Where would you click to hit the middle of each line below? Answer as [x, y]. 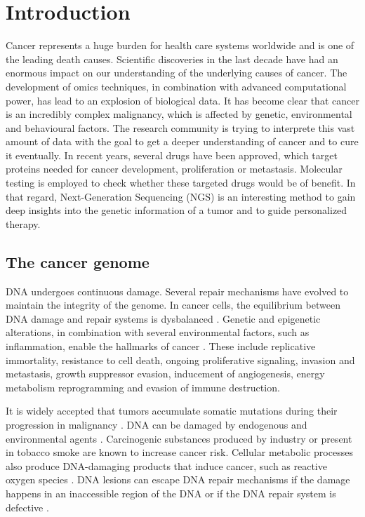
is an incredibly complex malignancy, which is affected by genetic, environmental [179, 114]
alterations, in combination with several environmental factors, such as [158, 332]
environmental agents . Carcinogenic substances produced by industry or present [179, 438]
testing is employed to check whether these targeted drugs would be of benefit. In [181, 183]
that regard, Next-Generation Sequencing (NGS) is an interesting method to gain [181, 196]
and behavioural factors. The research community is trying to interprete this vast [180, 127]
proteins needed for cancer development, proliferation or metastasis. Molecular [174, 169]
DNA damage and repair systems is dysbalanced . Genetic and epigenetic [163, 318]
